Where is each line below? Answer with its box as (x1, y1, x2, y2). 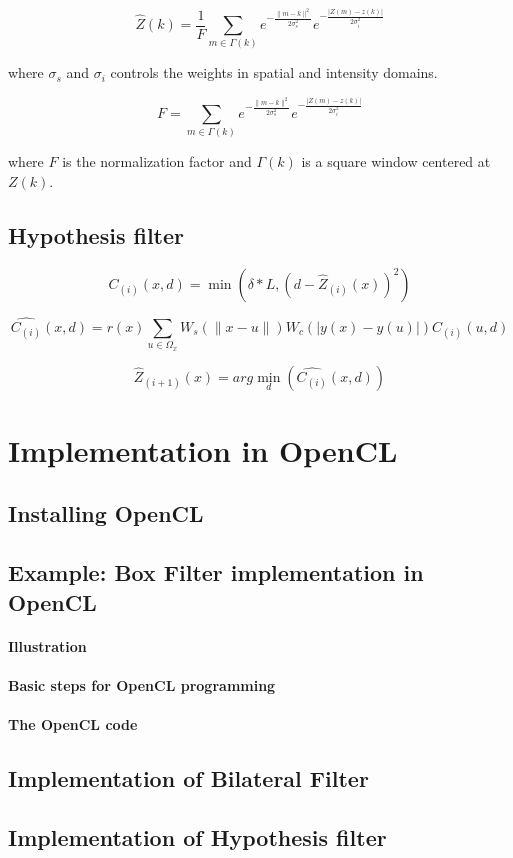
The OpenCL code (8, 713, 138, 734)
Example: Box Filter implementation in (8, 557, 424, 588)
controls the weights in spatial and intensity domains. (110, 62, 438, 83)
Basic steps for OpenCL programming (8, 674, 276, 695)
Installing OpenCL (8, 498, 204, 529)
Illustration (8, 635, 87, 656)
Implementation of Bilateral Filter (8, 762, 369, 793)
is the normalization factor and (62, 151, 252, 172)
